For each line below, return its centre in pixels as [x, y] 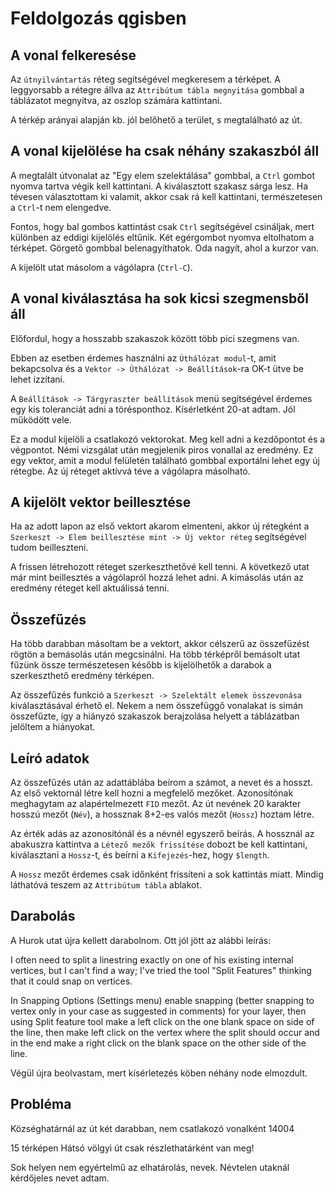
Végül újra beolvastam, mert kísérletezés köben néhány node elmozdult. [159, 1073]
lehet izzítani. [37, 379]
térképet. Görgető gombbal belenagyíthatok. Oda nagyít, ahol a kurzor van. [165, 248]
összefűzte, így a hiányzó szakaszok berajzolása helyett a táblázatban [155, 716]
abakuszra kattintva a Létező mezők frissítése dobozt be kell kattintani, [159, 844]
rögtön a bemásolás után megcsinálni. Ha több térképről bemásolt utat [155, 654]
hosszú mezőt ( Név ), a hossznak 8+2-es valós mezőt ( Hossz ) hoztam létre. [162, 814]
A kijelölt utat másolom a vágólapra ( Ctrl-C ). [101, 267]
